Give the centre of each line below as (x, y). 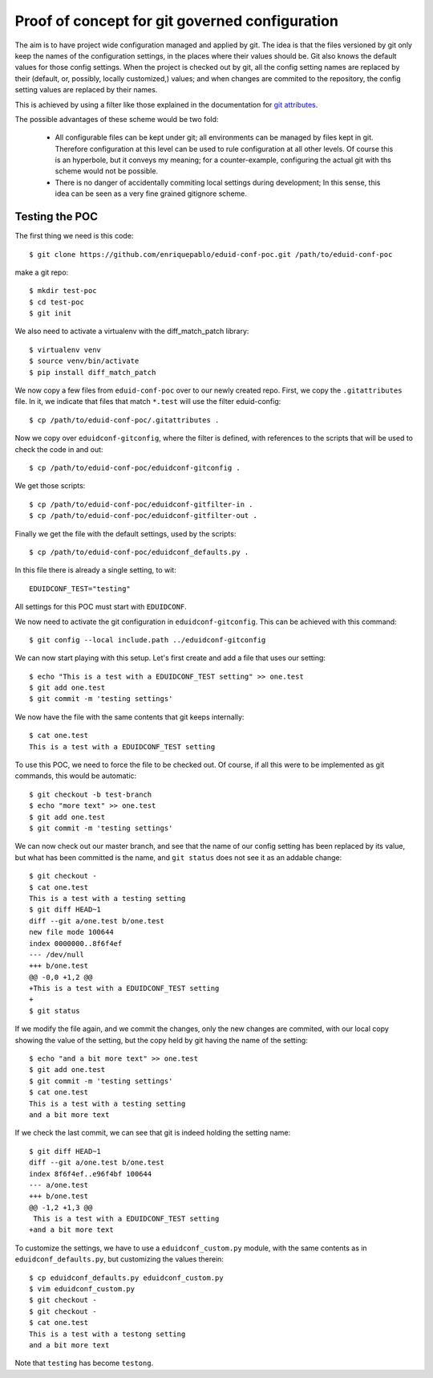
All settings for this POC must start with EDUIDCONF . (101, 607)
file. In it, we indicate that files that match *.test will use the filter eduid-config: (148, 402)
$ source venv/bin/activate (84, 361)
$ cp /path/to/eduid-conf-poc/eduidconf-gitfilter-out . (144, 516)
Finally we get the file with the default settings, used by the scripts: (125, 533)
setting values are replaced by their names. (86, 90)
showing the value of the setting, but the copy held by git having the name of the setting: (161, 1040)
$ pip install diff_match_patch (93, 372)
